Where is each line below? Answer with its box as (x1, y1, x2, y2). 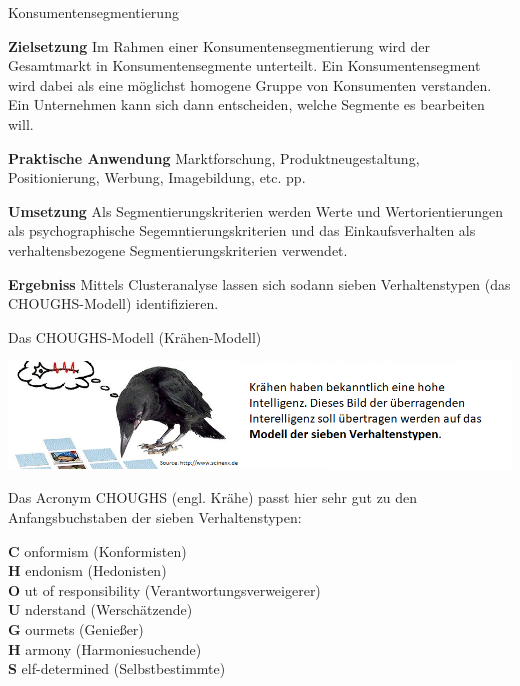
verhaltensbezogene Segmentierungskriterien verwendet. (8, 239, 348, 260)
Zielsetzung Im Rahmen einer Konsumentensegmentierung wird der (8, 35, 430, 56)
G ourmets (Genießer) (8, 619, 144, 639)
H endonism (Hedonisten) (8, 560, 167, 581)
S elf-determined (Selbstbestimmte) (8, 658, 226, 679)
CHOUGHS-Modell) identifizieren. (8, 293, 219, 314)
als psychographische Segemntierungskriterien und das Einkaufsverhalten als (8, 220, 476, 241)
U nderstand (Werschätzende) (8, 599, 193, 620)
